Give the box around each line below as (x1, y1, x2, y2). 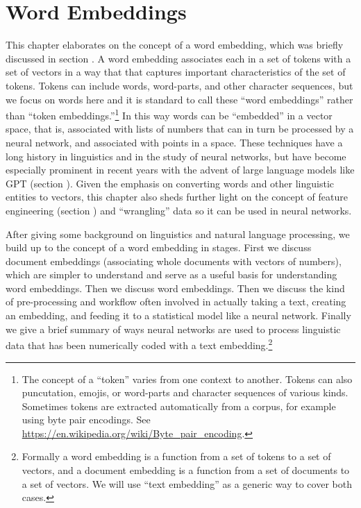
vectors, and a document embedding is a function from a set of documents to (22, 463, 350, 477)
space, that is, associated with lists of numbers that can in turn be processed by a (6, 121, 354, 136)
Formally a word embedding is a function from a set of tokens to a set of (22, 449, 331, 464)
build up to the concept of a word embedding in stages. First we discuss (6, 240, 312, 255)
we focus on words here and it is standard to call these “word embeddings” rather (6, 92, 353, 106)
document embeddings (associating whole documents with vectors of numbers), (6, 253, 342, 268)
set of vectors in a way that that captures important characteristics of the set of (6, 65, 346, 79)
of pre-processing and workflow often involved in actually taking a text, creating (6, 294, 346, 309)
